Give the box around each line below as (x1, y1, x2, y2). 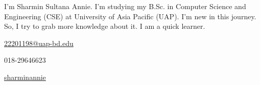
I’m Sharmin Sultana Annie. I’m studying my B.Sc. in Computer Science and (4, 1, 246, 11)
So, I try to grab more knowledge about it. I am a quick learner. (4, 21, 205, 31)
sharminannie (4, 71, 46, 82)
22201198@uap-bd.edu (4, 37, 74, 48)
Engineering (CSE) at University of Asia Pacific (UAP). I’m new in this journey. (4, 11, 256, 21)
